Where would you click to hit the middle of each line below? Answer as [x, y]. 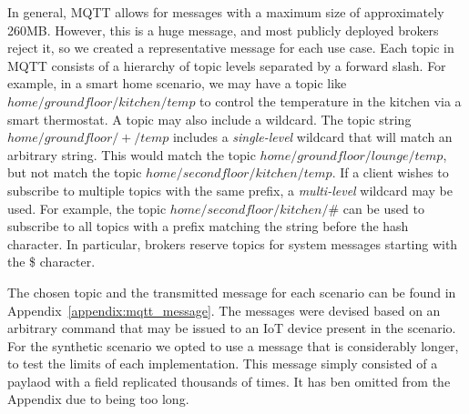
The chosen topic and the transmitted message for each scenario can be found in [232, 292]
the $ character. [51, 262]
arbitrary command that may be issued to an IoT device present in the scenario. [232, 328]
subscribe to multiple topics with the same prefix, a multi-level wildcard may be [230, 190]
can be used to [383, 208]
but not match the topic [75, 172]
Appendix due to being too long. [98, 399]
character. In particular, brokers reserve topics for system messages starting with [233, 243]
